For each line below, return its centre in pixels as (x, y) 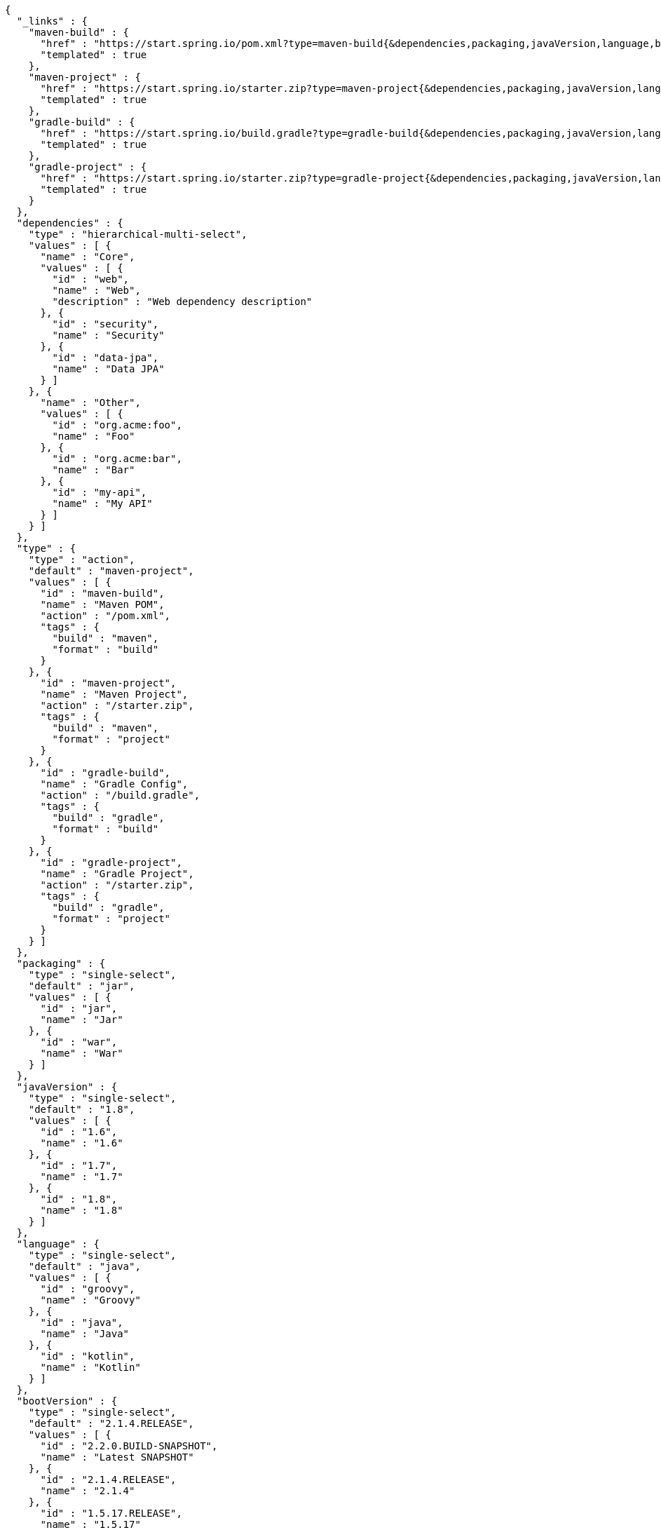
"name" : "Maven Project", (114, 694)
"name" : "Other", (90, 402)
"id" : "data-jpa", (105, 358)
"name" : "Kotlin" (90, 1367)
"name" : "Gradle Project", (117, 874)
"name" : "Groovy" (90, 1300)
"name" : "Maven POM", (102, 604)
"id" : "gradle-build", (105, 773)
